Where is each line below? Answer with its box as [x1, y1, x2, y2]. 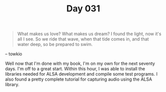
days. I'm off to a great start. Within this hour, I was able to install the [5, 66, 145, 72]
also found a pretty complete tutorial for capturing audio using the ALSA [5, 76, 152, 82]
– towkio [5, 51, 22, 57]
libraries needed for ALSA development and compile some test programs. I [5, 71, 158, 77]
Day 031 [66, 3, 101, 14]
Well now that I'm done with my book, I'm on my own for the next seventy [5, 60, 155, 67]
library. [5, 82, 20, 88]
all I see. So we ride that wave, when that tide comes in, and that [17, 36, 149, 42]
